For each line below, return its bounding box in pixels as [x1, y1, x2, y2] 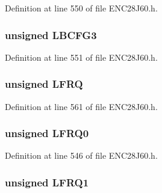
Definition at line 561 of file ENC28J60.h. [5, 100, 158, 112]
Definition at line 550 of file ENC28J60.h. [5, 2, 158, 14]
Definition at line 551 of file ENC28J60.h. [5, 51, 158, 63]
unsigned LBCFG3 [5, 27, 97, 42]
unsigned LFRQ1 [5, 174, 89, 189]
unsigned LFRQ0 [5, 126, 89, 141]
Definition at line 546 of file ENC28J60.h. [5, 149, 158, 162]
